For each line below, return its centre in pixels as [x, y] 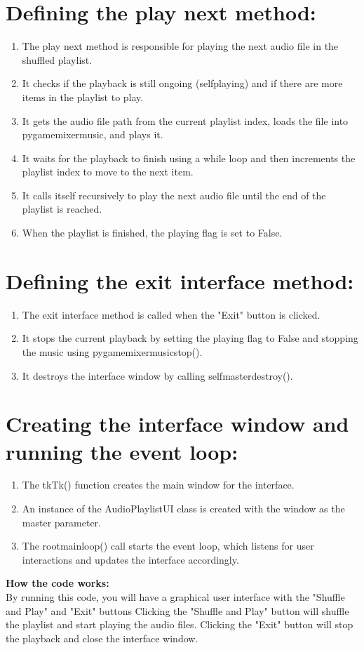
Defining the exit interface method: [180, 280]
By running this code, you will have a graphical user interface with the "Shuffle [175, 597]
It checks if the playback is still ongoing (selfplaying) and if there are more [182, 83]
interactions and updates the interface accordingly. [130, 559]
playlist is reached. [62, 209]
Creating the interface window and [177, 424]
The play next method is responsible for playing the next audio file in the [180, 46]
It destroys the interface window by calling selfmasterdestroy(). [157, 375]
